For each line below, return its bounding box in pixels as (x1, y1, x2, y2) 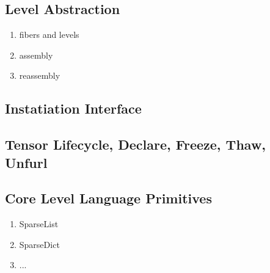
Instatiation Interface (5, 99, 142, 118)
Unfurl (5, 153, 48, 172)
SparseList (19, 217, 59, 230)
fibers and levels (19, 28, 79, 41)
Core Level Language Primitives (5, 189, 212, 208)
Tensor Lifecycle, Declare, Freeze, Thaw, (5, 135, 266, 154)
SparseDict (19, 238, 60, 250)
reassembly (19, 69, 60, 82)
